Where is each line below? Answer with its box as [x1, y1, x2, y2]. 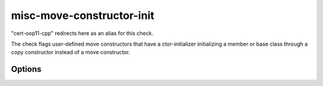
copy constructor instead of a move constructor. [11, 49, 130, 56]
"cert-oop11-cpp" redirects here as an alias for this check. [11, 30, 154, 37]
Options [11, 64, 42, 74]
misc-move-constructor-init [11, 9, 155, 22]
